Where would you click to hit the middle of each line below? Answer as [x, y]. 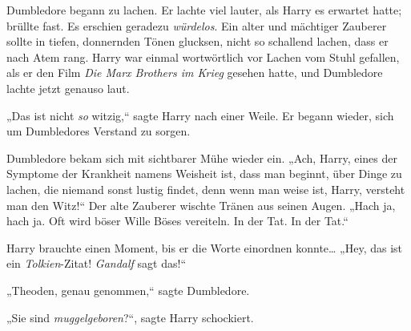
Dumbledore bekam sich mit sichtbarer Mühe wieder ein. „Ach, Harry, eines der [202, 157]
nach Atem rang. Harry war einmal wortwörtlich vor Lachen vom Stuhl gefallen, [203, 57]
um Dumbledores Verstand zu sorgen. [99, 131]
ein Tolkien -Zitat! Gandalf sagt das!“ [97, 263]
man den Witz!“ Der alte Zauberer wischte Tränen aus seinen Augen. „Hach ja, [201, 205]
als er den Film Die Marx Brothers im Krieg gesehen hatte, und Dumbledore [195, 73]
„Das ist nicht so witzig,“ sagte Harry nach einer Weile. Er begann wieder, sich [200, 115]
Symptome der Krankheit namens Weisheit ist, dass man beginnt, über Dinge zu [204, 174]
